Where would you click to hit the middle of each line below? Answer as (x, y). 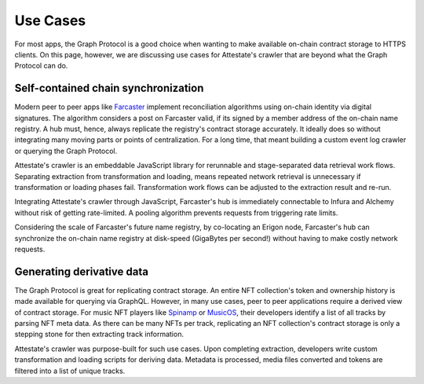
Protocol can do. (41, 66)
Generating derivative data (82, 271)
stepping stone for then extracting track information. (99, 335)
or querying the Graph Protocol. (66, 151)
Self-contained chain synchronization (109, 88)
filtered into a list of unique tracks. (70, 371)
